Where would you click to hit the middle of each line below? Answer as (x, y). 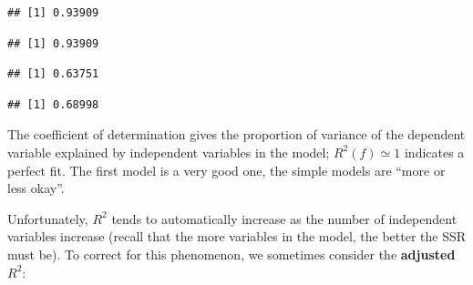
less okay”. (36, 188)
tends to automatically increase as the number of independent (284, 218)
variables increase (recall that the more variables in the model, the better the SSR (237, 236)
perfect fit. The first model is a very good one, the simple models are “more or (226, 170)
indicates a (434, 152)
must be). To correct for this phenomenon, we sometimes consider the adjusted (231, 254)
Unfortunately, (48, 218)
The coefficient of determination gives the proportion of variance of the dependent (236, 134)
